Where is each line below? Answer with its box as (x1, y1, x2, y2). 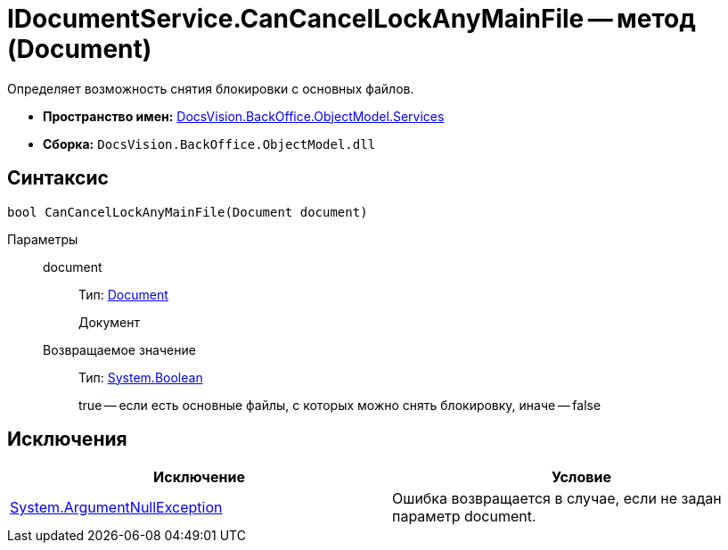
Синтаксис (7, 167, 109, 190)
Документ (78, 314, 141, 330)
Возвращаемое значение (43, 341, 196, 357)
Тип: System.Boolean (78, 369, 203, 385)
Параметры (7, 231, 78, 247)
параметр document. (392, 507, 536, 526)
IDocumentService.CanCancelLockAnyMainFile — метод (7, 4, 696, 34)
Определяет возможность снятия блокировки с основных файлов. (7, 80, 414, 96)
